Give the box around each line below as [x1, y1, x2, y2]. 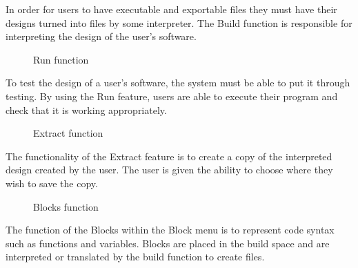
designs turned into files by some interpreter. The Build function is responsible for [6, 15, 352, 30]
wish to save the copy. [6, 175, 98, 190]
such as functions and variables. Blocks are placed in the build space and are [6, 236, 330, 250]
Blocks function [33, 199, 99, 213]
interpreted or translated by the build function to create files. [6, 249, 265, 264]
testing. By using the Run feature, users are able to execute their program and [6, 88, 338, 103]
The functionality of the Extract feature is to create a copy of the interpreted [6, 149, 332, 163]
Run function [33, 52, 89, 66]
